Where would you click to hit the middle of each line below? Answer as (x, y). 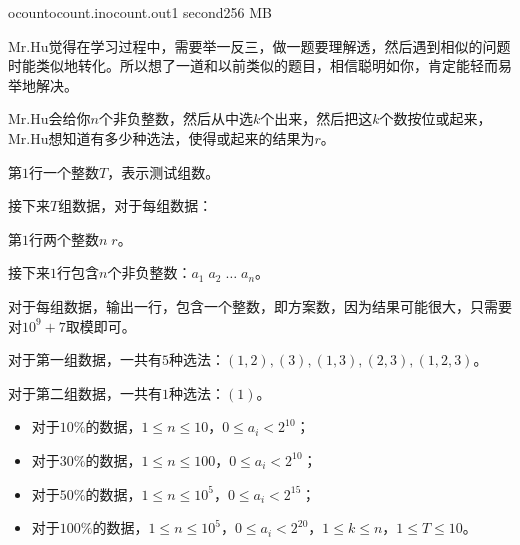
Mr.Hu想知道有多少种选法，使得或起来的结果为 (161, 137)
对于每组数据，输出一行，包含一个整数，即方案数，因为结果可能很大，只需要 (260, 305)
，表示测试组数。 (163, 171)
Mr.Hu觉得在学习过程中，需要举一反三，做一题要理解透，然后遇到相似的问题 (259, 45)
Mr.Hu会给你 (49, 118)
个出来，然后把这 (316, 118)
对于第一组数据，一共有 (85, 359)
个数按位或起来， (435, 118)
